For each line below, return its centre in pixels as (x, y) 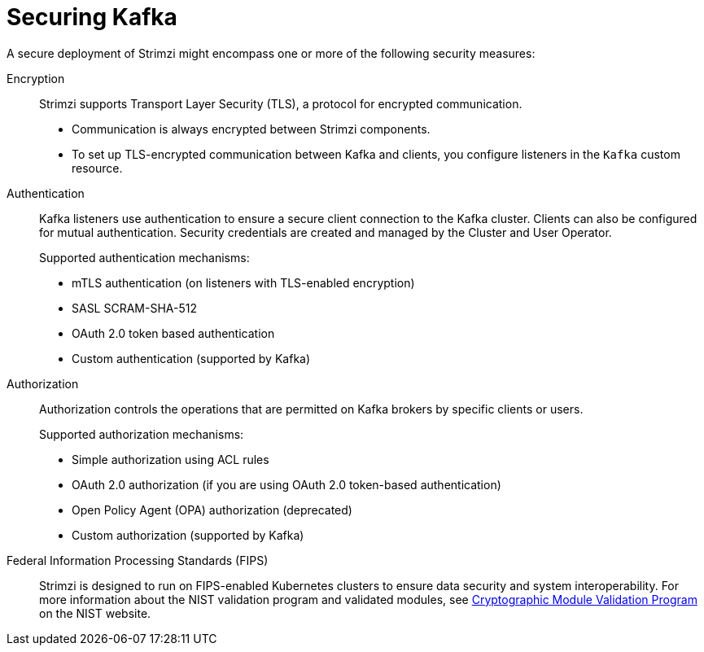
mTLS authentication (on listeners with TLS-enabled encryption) (243, 282)
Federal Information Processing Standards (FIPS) (138, 560)
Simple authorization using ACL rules (171, 459)
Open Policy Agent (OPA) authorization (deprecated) (212, 510)
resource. (97, 168)
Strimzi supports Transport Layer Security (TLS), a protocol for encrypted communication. (281, 103)
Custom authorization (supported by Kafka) (188, 535)
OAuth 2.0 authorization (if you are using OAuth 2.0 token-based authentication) (286, 484)
